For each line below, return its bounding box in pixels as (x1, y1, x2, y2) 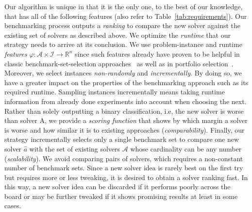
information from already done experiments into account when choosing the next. (4, 96, 247, 106)
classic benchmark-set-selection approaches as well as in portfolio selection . (4, 58, 234, 68)
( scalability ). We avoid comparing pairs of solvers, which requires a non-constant (4, 153, 243, 163)
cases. (4, 200, 21, 211)
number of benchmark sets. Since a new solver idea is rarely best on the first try (4, 163, 243, 173)
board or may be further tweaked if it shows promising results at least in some (4, 191, 238, 201)
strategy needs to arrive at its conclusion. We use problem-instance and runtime (4, 39, 242, 49)
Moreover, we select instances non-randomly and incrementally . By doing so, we (4, 68, 242, 78)
